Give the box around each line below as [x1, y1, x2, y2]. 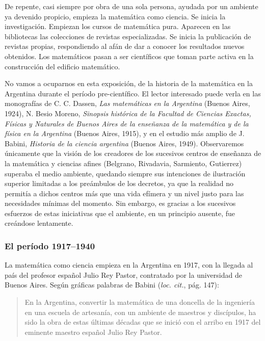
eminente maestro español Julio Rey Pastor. [24, 326, 162, 337]
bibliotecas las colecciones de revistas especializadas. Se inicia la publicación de [5, 31, 251, 41]
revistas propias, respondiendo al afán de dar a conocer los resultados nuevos [5, 41, 245, 51]
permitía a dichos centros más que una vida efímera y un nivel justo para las [5, 188, 244, 198]
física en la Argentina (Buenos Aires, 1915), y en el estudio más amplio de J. [5, 128, 245, 139]
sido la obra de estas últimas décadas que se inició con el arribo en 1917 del [24, 317, 261, 327]
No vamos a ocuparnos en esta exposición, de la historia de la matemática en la [5, 78, 253, 89]
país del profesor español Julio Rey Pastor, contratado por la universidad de [5, 269, 242, 280]
